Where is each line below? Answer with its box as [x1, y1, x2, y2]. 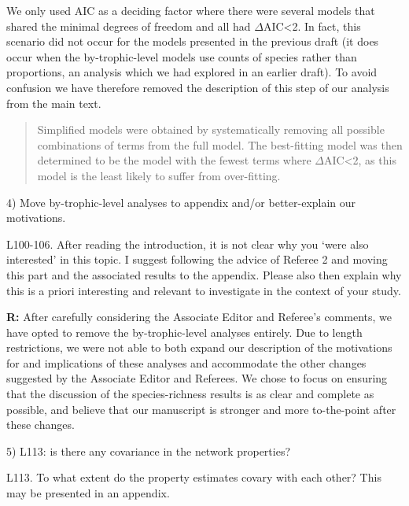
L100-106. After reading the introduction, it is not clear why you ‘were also [6, 235, 369, 252]
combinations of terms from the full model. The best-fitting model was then [37, 136, 403, 153]
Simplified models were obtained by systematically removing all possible [37, 121, 385, 138]
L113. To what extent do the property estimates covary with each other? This [6, 469, 381, 486]
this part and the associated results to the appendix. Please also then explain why [6, 266, 402, 283]
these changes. [6, 416, 75, 433]
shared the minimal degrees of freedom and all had [6, 17, 251, 34]
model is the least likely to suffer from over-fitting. [37, 167, 281, 183]
